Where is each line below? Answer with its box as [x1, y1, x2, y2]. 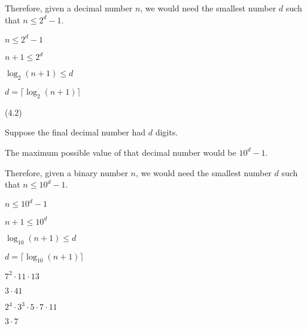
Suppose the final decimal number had [5, 126, 146, 138]
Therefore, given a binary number [5, 166, 128, 179]
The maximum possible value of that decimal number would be [5, 146, 236, 158]
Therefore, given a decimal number [5, 2, 133, 14]
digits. [155, 126, 178, 138]
